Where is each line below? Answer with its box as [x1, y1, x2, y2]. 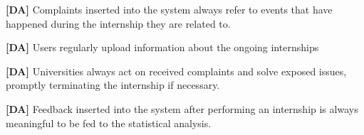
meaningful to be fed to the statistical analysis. [6, 115, 212, 130]
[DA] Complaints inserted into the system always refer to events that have [6, 2, 333, 16]
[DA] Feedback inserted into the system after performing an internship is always [6, 101, 358, 116]
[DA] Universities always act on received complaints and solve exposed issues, [6, 63, 347, 78]
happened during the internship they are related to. [6, 16, 231, 31]
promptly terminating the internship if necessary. [6, 77, 220, 92]
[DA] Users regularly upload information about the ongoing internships [6, 40, 319, 55]
